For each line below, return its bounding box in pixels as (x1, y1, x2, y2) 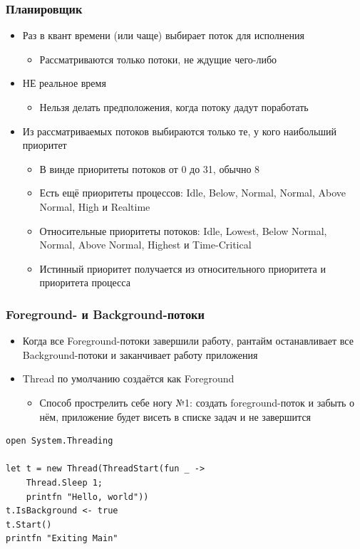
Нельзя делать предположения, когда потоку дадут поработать (39, 100, 309, 114)
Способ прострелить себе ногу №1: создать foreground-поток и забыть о (39, 394, 355, 409)
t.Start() (6, 519, 52, 530)
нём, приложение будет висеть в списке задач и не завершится (39, 409, 312, 424)
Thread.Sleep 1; (26, 477, 103, 488)
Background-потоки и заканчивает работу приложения (22, 347, 258, 362)
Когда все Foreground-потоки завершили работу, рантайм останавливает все (22, 333, 354, 348)
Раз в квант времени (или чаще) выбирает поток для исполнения (22, 28, 304, 43)
